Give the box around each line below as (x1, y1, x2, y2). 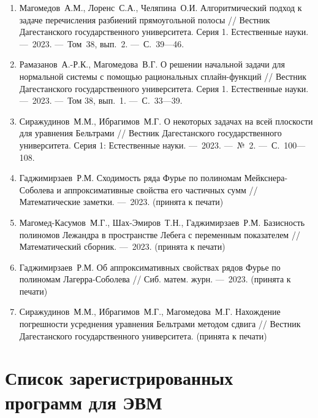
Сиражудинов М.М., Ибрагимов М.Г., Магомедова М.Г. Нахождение (19, 305, 281, 318)
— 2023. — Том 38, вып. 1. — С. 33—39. (19, 94, 183, 107)
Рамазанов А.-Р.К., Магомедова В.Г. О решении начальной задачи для (19, 58, 285, 71)
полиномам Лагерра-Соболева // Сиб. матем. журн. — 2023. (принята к (19, 273, 291, 285)
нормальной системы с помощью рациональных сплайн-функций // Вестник (19, 69, 306, 82)
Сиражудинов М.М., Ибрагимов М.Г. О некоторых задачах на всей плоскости (19, 114, 313, 127)
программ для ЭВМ (5, 389, 162, 414)
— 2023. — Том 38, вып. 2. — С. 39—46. (19, 37, 184, 50)
